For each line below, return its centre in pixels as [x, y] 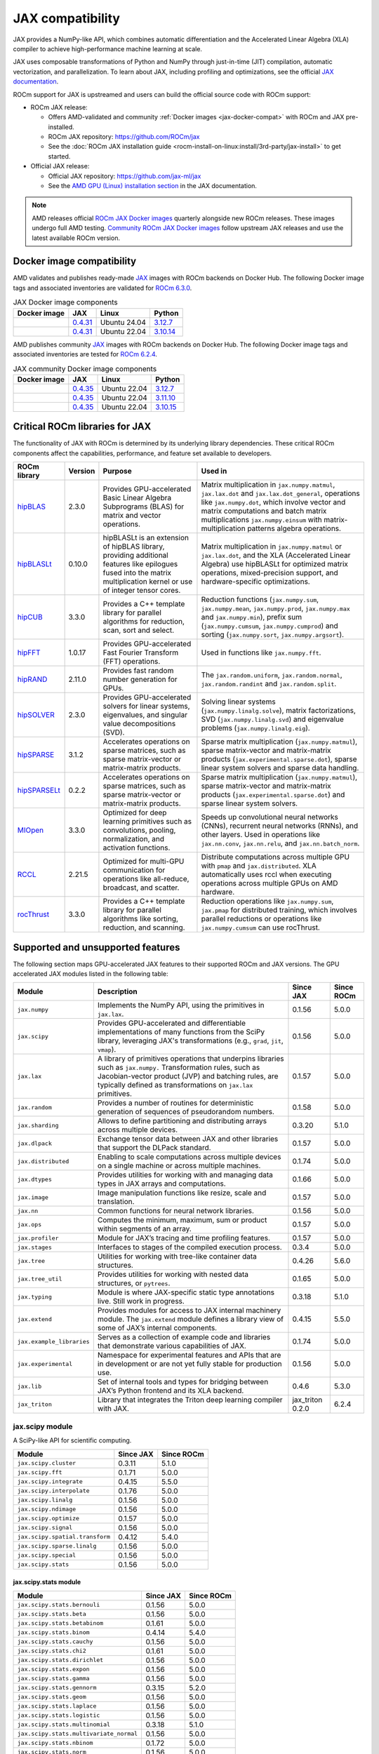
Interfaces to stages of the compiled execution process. [189, 1247]
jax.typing [35, 1297]
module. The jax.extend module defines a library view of [191, 1319]
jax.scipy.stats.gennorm [57, 1688]
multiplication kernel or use [148, 582]
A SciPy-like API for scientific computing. [72, 1440]
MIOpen [31, 830]
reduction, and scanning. [144, 928]
